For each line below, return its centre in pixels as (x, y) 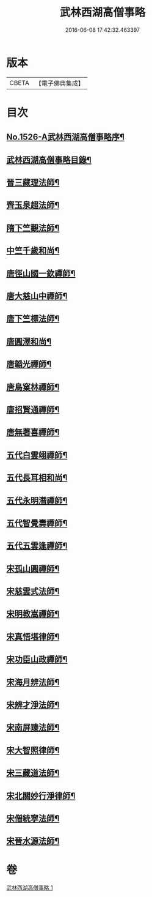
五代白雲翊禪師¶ (37, 455)
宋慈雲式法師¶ (33, 591)
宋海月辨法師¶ (33, 682)
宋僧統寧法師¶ (33, 818)
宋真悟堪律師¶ (33, 637)
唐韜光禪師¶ (29, 364)
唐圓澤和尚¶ (29, 341)
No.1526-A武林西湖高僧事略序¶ (66, 137)
